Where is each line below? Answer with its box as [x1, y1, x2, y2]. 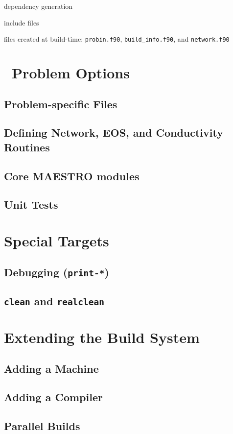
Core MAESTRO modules [4, 168, 140, 183]
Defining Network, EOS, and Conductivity [4, 125, 223, 140]
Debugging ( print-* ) [4, 264, 109, 279]
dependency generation [4, 1, 73, 11]
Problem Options [12, 63, 130, 83]
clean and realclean [4, 293, 105, 308]
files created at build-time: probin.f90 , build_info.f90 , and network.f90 [4, 34, 230, 44]
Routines [4, 139, 50, 154]
